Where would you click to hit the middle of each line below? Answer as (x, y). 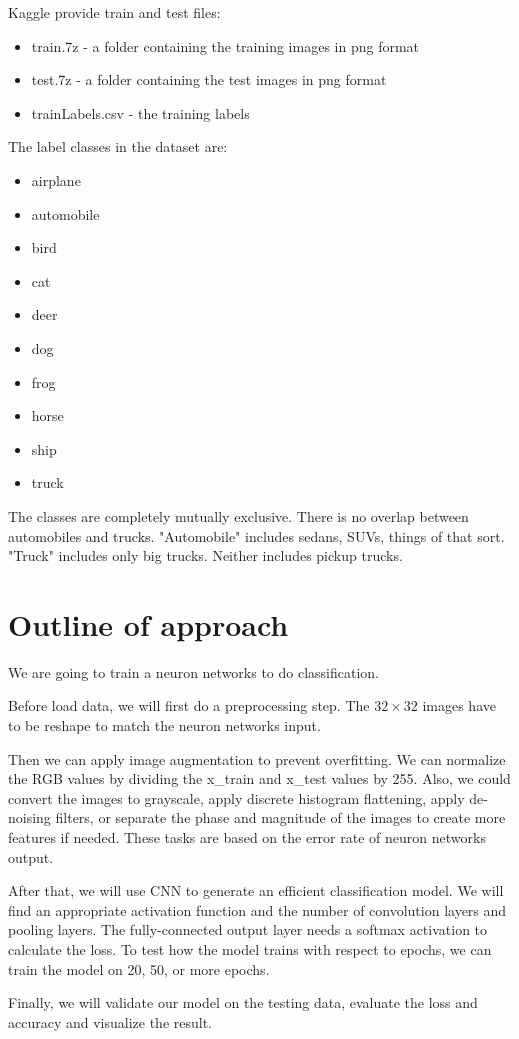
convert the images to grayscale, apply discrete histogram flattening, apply (236, 797)
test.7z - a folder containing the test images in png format (209, 79)
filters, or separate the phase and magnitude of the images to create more (280, 817)
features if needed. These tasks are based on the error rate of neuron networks (247, 836)
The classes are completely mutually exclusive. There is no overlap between (238, 515)
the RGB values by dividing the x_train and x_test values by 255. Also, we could (259, 778)
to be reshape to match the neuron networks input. (164, 725)
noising (29, 817)
